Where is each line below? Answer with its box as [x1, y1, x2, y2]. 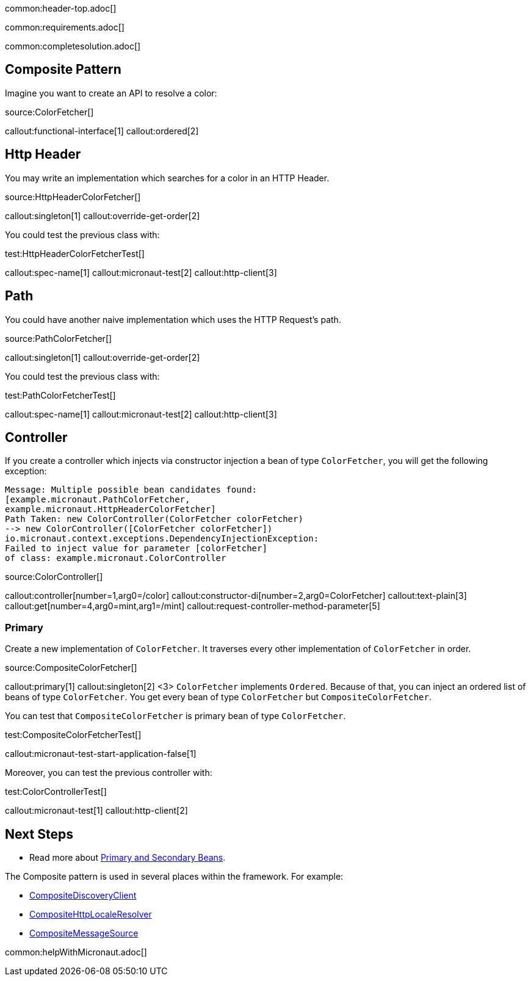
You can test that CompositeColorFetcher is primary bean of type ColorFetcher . [5, 711, 346, 722]
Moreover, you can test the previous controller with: [5, 767, 212, 778]
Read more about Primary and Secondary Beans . [29, 852, 226, 863]
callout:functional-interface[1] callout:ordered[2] [5, 125, 199, 136]
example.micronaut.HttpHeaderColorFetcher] [5, 504, 216, 515]
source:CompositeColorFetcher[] [5, 662, 137, 673]
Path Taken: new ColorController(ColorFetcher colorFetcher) [5, 514, 303, 524]
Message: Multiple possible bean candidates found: [5, 485, 258, 495]
